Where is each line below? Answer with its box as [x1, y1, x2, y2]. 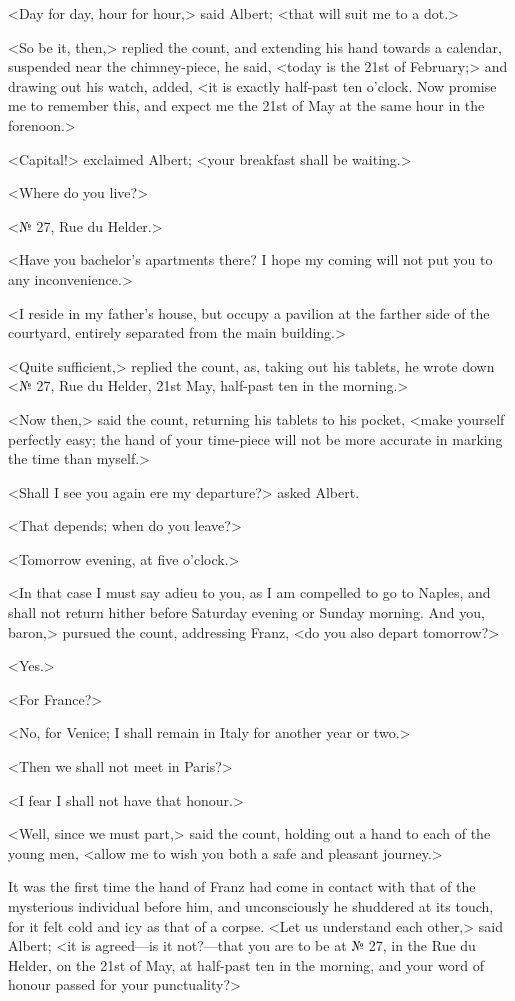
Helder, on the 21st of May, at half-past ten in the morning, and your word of [8, 954, 484, 975]
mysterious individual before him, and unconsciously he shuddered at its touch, [8, 896, 494, 916]
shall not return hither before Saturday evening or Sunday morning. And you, [8, 602, 485, 623]
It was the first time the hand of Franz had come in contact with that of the [8, 876, 476, 897]
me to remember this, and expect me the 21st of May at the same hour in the [8, 95, 485, 116]
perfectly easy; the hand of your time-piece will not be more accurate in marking [8, 428, 503, 449]
